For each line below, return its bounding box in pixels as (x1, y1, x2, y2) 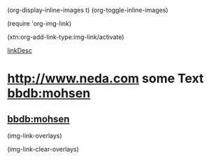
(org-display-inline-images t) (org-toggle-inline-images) (7, 6, 169, 14)
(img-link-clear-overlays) (7, 145, 79, 153)
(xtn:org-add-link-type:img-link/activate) (7, 33, 124, 41)
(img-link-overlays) (7, 131, 63, 140)
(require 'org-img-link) (7, 19, 72, 27)
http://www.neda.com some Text (7, 71, 204, 86)
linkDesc (7, 47, 33, 54)
